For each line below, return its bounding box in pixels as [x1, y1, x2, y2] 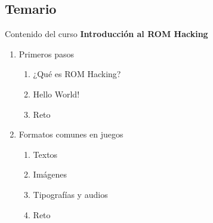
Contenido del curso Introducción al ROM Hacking [5, 28, 208, 40]
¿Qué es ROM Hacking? [33, 68, 121, 80]
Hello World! [33, 87, 80, 100]
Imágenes [33, 168, 67, 181]
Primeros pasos [18, 47, 75, 60]
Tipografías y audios [33, 188, 108, 200]
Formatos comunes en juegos [18, 128, 124, 140]
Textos [33, 148, 58, 160]
